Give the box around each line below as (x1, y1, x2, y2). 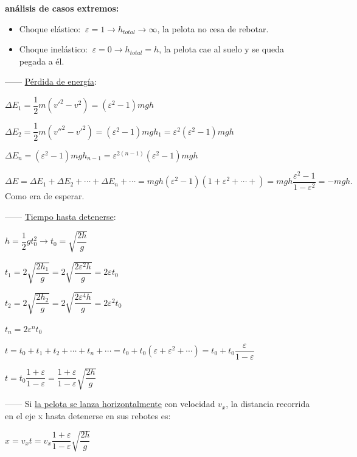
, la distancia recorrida (226, 397, 310, 410)
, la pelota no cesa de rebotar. (157, 22, 269, 35)
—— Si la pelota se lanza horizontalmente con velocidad (5, 397, 215, 410)
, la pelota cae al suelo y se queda (159, 43, 284, 55)
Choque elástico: (19, 22, 81, 35)
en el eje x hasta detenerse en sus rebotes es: (5, 409, 171, 422)
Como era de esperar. (5, 190, 85, 202)
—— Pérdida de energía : (5, 75, 97, 88)
